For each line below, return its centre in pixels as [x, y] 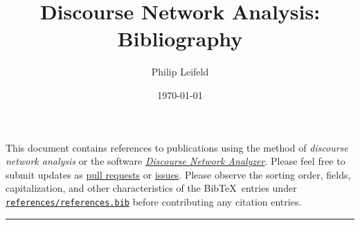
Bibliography [180, 38]
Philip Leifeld [180, 72]
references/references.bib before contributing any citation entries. [154, 201]
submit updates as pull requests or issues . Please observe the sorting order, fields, [178, 174]
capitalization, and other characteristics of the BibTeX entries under [151, 188]
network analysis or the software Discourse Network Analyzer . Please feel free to [175, 161]
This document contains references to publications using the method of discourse [177, 147]
